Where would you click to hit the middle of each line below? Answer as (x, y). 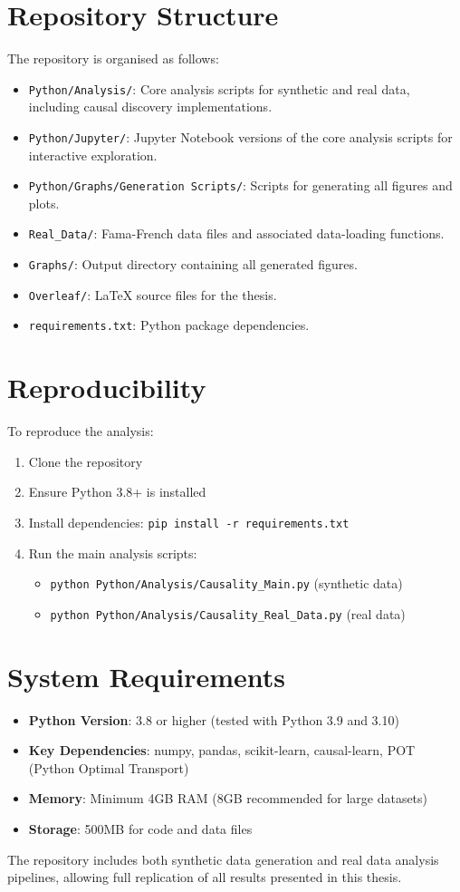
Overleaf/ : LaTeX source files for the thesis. (153, 294)
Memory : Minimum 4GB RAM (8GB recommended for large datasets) (228, 798)
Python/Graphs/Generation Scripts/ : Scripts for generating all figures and (240, 185)
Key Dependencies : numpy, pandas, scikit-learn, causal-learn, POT (222, 750)
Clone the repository (86, 461)
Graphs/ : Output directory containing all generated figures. (193, 264)
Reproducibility (107, 388)
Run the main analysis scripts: (113, 553)
